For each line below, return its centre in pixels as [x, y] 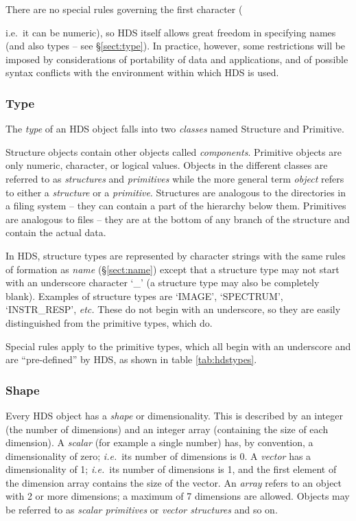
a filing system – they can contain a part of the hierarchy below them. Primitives [176, 206]
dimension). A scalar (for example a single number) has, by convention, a [159, 442]
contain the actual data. [56, 232]
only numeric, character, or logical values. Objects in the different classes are [167, 165]
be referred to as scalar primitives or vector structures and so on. [142, 510]
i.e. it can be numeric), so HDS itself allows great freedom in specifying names [171, 32]
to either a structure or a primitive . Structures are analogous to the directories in [176, 192]
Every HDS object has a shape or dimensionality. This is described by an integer [174, 415]
